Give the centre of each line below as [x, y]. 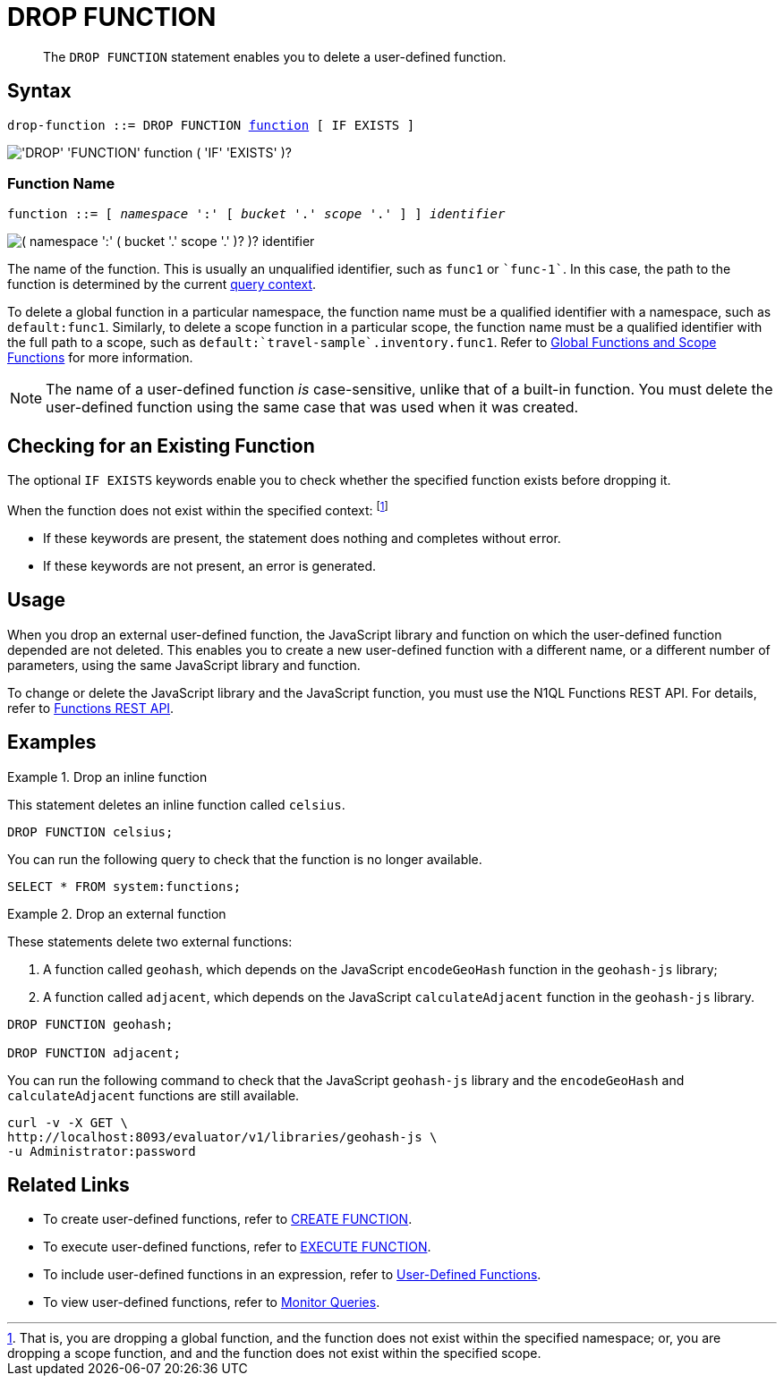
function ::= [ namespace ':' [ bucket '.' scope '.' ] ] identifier [256, 214]
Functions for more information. [100, 358]
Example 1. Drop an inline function [107, 776]
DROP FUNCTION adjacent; [94, 1052]
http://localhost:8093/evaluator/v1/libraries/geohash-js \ [222, 1137]
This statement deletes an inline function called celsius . [176, 804]
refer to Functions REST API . [91, 708]
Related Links [68, 1184]
